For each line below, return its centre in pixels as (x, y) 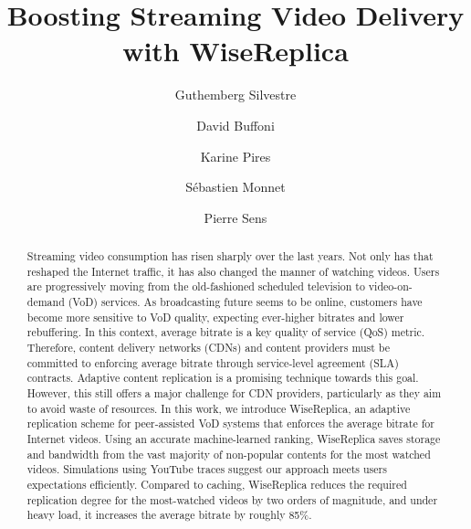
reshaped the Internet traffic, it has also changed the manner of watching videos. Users (233, 271)
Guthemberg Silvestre (235, 95)
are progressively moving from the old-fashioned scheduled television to (196, 286)
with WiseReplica (235, 51)
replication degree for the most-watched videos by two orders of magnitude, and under (232, 499)
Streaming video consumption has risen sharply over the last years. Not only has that (230, 256)
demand (46, 302)
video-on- (390, 286)
